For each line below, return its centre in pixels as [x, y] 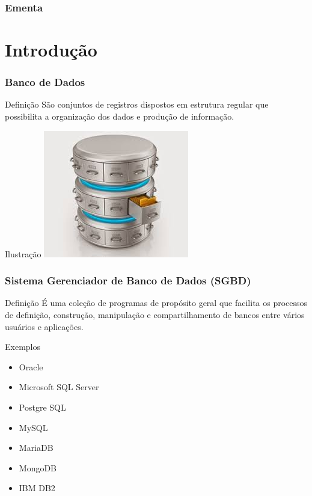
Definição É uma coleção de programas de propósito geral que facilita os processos [156, 303]
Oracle [31, 366]
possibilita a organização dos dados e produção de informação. [120, 116]
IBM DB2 [37, 488]
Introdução [51, 50]
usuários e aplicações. [44, 326]
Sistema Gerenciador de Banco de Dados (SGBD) [128, 280]
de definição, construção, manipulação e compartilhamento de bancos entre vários [155, 315]
